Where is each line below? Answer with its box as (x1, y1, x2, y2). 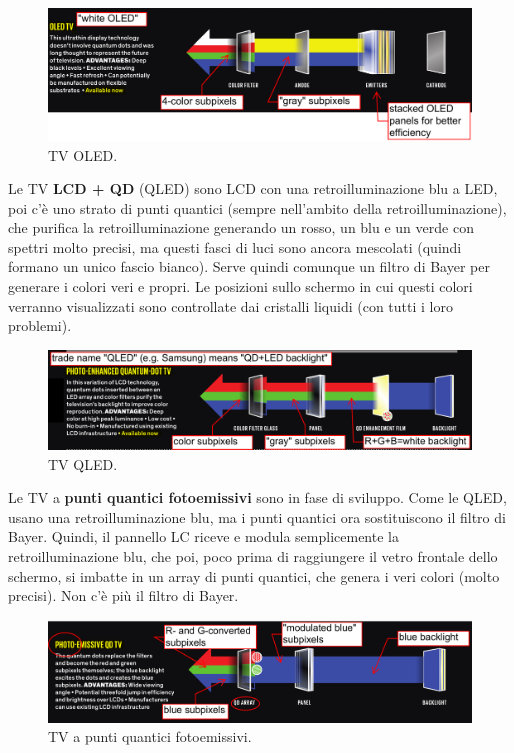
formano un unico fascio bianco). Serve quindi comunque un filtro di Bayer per (8, 256, 490, 277)
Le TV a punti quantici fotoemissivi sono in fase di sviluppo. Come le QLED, (8, 487, 507, 508)
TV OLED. (48, 144, 118, 165)
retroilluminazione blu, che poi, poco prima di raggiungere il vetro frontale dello (8, 546, 498, 567)
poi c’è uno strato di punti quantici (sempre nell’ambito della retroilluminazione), (8, 197, 507, 218)
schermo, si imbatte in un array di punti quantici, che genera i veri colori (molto (8, 565, 500, 586)
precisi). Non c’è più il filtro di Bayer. (8, 585, 239, 606)
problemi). (8, 315, 72, 336)
